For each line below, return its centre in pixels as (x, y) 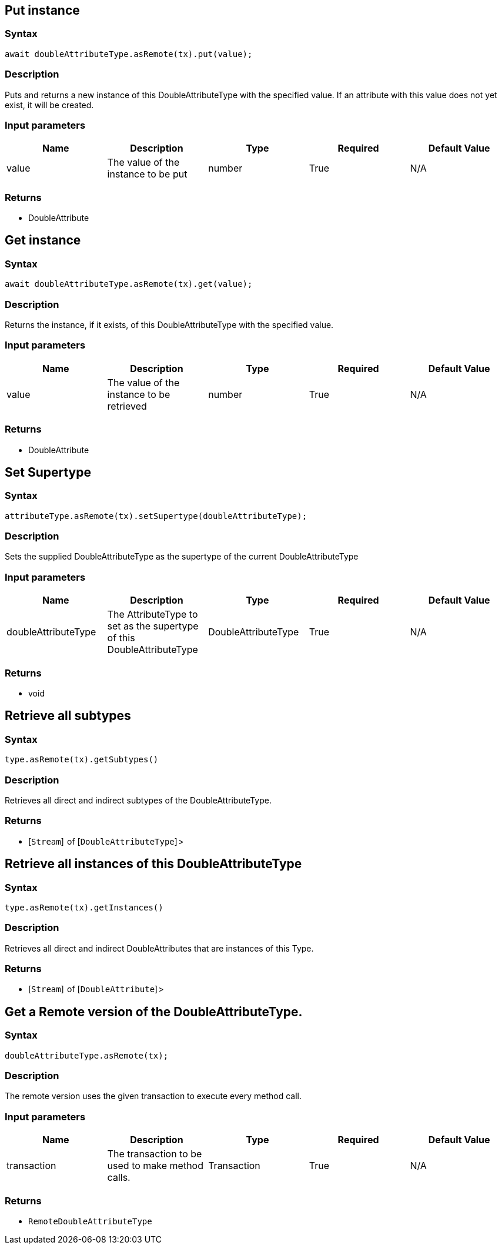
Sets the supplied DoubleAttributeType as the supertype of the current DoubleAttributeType (182, 557)
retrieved (127, 406)
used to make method (155, 1166)
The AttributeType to (153, 615)
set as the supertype (153, 626)
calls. (119, 1178)
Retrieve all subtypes (68, 716)
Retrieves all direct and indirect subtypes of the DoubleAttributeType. (138, 800)
